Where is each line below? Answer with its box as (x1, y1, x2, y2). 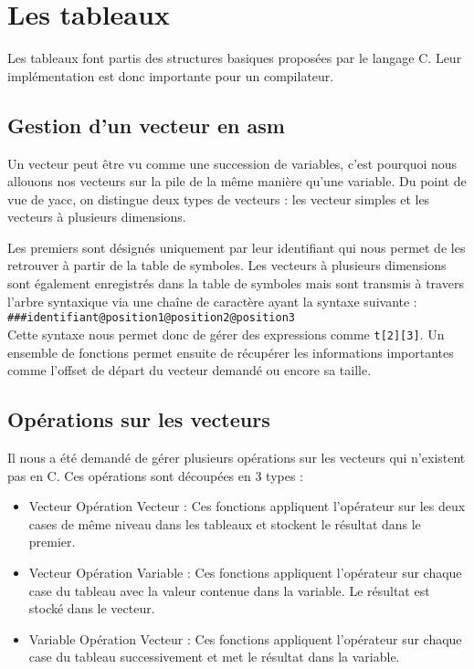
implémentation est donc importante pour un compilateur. (7, 66, 334, 85)
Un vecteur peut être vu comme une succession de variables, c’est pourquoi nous (7, 153, 458, 172)
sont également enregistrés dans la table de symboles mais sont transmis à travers (7, 274, 464, 293)
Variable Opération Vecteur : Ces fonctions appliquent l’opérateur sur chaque (28, 629, 462, 648)
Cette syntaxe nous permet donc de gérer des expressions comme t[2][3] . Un (7, 324, 445, 343)
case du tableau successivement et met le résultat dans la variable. (28, 647, 400, 666)
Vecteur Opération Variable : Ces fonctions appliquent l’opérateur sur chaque (28, 562, 462, 581)
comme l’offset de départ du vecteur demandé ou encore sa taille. (7, 361, 372, 380)
